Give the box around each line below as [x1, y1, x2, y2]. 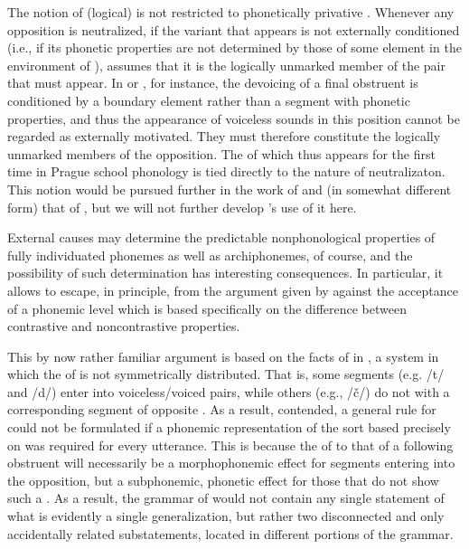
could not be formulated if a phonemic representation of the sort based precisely [7, 418, 451, 437]
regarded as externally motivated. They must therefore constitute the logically [7, 127, 441, 146]
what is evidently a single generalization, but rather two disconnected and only [7, 506, 445, 525]
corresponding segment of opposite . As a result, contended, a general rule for [7, 400, 436, 419]
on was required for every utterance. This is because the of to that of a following [7, 435, 454, 454]
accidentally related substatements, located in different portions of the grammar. [7, 524, 454, 543]
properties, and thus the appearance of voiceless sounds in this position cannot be [7, 109, 460, 128]
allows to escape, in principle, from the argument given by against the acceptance [7, 280, 458, 299]
